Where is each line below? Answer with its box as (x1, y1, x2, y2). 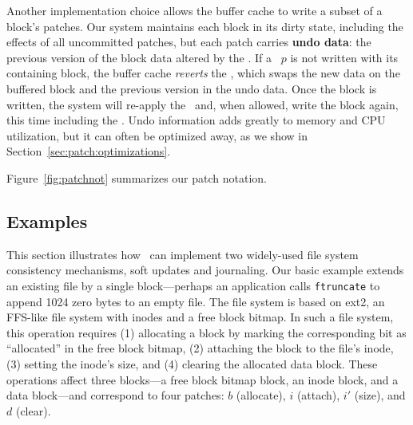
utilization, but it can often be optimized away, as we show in (6, 127, 308, 144)
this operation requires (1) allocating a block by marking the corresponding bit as (6, 324, 407, 340)
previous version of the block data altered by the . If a (6, 49, 272, 65)
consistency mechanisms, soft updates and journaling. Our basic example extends (6, 262, 404, 278)
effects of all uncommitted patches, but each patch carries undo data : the (6, 33, 371, 50)
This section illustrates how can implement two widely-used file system (6, 246, 359, 262)
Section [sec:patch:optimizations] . (6, 143, 171, 159)
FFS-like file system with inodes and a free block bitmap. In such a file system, (6, 309, 394, 325)
